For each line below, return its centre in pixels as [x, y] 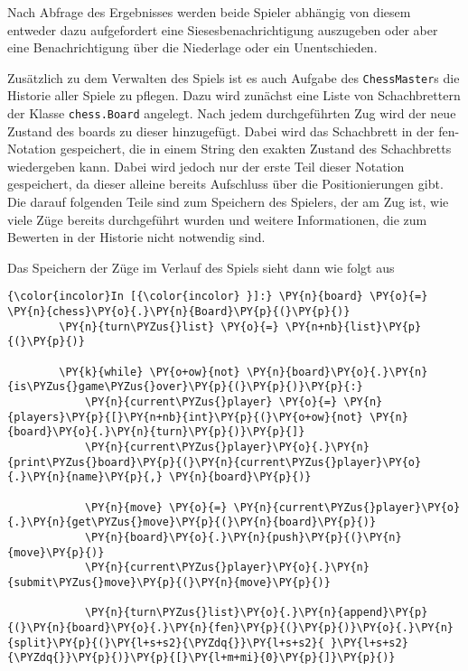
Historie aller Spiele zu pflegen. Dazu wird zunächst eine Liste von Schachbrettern [234, 95]
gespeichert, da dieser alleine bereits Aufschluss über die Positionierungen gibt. [225, 184]
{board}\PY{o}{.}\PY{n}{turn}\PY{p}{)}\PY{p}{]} [156, 432]
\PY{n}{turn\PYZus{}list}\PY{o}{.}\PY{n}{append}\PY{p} [256, 613]
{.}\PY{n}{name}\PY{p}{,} [85, 477]
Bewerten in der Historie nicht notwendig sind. [136, 237]
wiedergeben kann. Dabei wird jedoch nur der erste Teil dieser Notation [206, 166]
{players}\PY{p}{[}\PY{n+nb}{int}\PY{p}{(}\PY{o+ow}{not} [185, 417]
